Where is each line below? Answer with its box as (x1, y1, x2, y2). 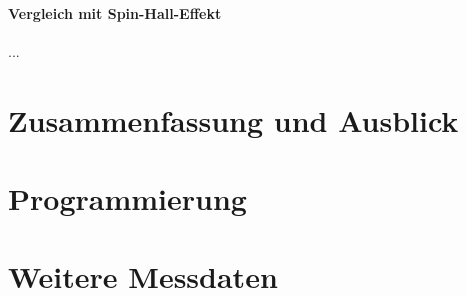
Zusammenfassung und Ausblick (8, 99, 459, 140)
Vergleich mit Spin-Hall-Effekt (8, 2, 222, 23)
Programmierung (8, 177, 247, 218)
